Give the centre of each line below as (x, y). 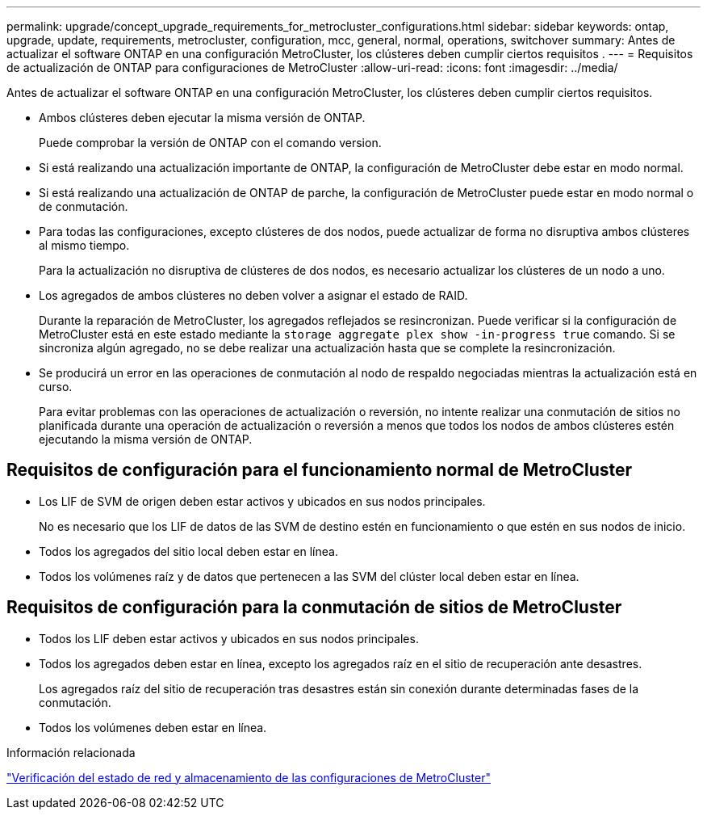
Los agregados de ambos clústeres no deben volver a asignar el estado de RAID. (253, 295)
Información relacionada (71, 752)
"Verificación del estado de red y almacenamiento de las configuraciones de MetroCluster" (249, 777)
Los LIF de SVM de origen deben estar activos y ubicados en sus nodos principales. (262, 501)
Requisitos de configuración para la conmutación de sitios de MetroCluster (314, 608)
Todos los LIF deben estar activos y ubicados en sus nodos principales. (229, 638)
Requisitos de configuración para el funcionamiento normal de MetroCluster (320, 470)
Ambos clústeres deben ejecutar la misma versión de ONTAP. (202, 118)
